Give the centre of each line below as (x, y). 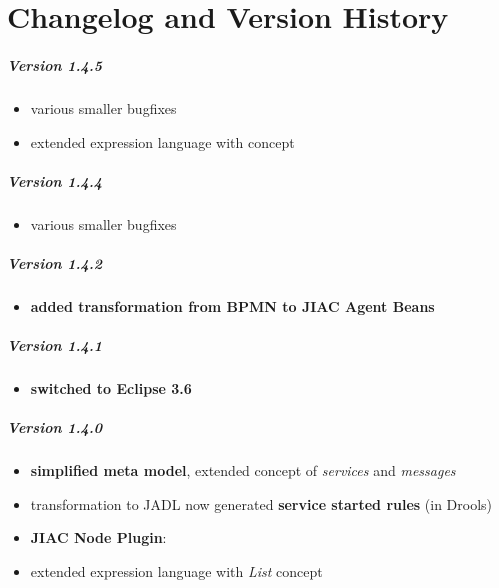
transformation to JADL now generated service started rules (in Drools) (261, 503)
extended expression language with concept (162, 141)
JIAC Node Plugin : (98, 537)
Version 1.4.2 (55, 262)
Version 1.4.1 (55, 345)
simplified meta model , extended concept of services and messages (243, 470)
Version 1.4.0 (55, 427)
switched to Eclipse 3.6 (111, 388)
